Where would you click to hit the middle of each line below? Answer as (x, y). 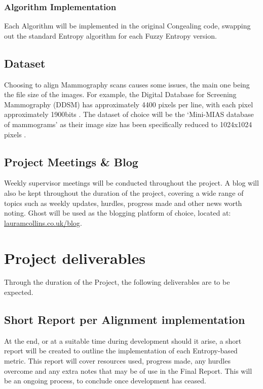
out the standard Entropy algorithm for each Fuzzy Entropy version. (110, 35)
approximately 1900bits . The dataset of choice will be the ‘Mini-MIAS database (129, 114)
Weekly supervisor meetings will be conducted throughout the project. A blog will (131, 183)
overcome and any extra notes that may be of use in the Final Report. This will (128, 370)
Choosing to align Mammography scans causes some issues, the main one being (127, 84)
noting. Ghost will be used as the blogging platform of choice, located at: (118, 213)
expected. (19, 292)
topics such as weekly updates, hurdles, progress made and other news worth (123, 203)
